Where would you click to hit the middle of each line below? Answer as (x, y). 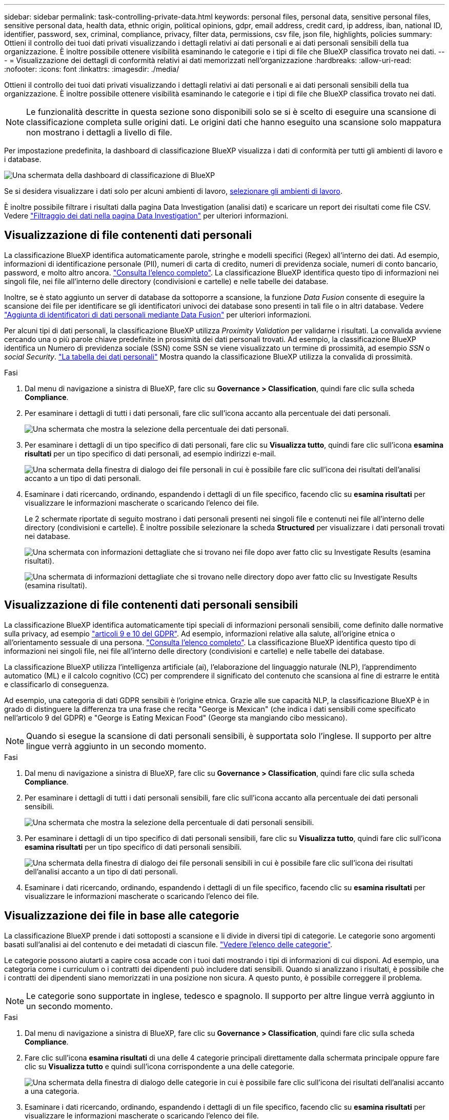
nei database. (47, 536)
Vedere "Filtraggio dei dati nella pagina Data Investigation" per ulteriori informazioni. (146, 216)
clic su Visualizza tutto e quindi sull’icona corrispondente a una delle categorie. (160, 1066)
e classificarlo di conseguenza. (57, 684)
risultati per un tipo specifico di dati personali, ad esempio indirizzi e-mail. (150, 453)
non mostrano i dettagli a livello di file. (99, 132)
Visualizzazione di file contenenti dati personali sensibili (151, 605)
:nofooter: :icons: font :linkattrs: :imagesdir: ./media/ (92, 69)
